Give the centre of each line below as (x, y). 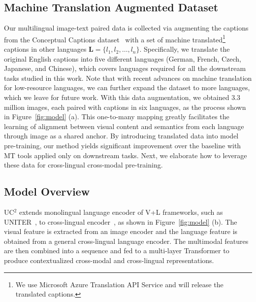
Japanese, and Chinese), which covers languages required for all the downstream (125, 68)
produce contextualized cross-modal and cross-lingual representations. (109, 260)
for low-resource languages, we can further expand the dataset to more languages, (127, 87)
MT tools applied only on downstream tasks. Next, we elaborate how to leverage (126, 155)
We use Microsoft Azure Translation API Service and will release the (119, 284)
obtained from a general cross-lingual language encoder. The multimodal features (126, 241)
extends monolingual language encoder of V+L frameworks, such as (121, 212)
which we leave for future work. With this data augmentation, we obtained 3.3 (122, 97)
